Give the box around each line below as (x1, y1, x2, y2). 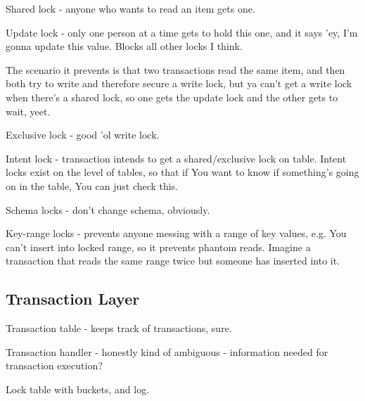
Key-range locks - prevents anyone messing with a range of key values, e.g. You (6, 226, 347, 241)
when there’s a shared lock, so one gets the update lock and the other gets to (6, 89, 338, 104)
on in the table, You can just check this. (6, 178, 179, 193)
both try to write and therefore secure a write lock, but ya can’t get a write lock (6, 76, 352, 91)
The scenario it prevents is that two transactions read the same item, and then (6, 62, 345, 77)
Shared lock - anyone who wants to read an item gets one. (6, 1, 255, 15)
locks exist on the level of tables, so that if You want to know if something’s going (6, 165, 359, 179)
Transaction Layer (6, 288, 140, 310)
